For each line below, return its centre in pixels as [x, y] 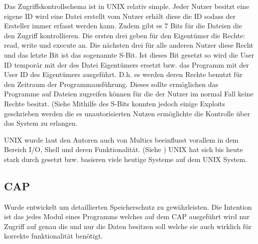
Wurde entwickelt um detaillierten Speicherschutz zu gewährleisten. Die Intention [128, 206]
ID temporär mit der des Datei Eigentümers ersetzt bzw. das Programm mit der [127, 64]
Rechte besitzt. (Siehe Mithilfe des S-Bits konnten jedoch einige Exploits [115, 103]
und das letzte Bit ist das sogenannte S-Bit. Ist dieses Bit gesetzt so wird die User [129, 54]
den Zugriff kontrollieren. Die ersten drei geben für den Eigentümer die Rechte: [125, 35]
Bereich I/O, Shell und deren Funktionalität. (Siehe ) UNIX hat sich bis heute [124, 149]
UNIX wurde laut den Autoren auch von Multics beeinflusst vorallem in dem [121, 139]
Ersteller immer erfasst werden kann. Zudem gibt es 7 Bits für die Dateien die [123, 26]
